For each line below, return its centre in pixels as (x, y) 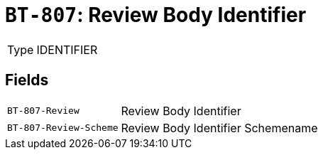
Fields (27, 80)
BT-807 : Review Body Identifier (156, 15)
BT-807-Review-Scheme (63, 128)
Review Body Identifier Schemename (219, 128)
